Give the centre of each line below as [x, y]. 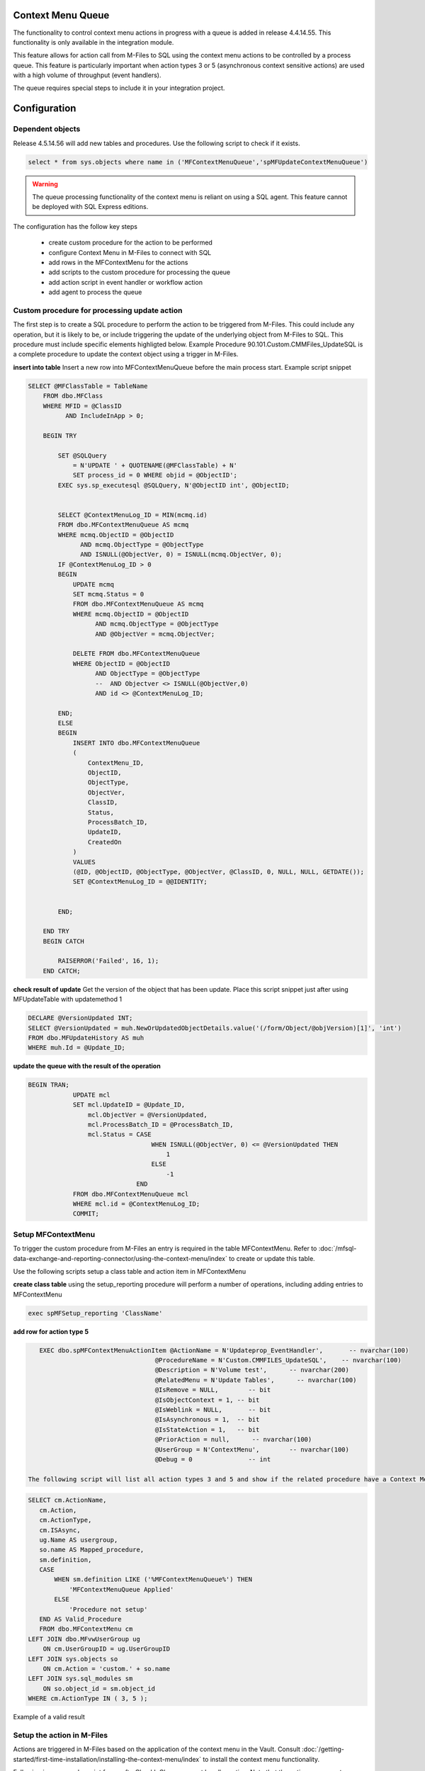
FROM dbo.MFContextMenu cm [86, 1629]
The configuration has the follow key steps [75, 226]
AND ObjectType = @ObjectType [148, 674]
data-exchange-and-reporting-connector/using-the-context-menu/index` [120, 1258]
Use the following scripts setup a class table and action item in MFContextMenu [130, 1271]
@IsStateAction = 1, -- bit [207, 1430]
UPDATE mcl [92, 1095]
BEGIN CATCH [64, 941]
